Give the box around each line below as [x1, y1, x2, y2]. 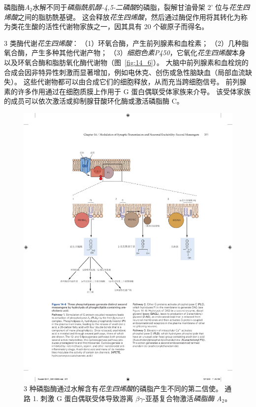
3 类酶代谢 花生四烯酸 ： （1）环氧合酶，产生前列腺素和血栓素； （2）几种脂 [4, 37, 249, 48]
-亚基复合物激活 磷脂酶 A [143, 393, 222, 403]
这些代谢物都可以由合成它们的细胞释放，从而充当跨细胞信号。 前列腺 [23, 76, 247, 87]
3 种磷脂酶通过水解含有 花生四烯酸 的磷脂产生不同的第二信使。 [24, 383, 223, 394]
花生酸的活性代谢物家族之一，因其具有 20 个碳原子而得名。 [17, 21, 209, 32]
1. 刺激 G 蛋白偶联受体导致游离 [32, 393, 133, 403]
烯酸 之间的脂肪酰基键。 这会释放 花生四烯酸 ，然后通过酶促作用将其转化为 [4, 11, 241, 22]
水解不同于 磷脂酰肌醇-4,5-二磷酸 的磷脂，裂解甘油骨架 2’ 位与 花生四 [32, 2, 250, 12]
